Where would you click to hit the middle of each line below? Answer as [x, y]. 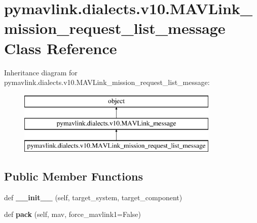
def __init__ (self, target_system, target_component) [93, 197]
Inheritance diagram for [41, 72]
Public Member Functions [74, 176]
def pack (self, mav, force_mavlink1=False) [72, 214]
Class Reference [61, 48]
